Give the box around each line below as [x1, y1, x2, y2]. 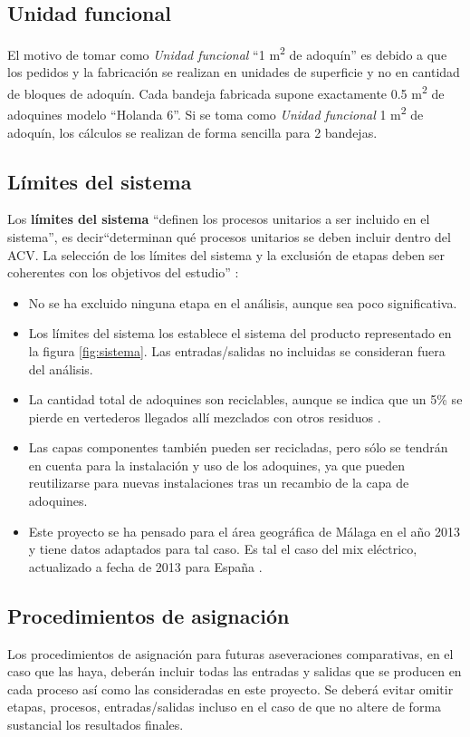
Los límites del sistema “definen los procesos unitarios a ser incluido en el [7, 209, 430, 228]
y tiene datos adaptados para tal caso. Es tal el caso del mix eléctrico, [28, 539, 417, 558]
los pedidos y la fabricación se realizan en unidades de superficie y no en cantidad [7, 63, 460, 82]
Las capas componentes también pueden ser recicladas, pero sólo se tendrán [28, 438, 448, 457]
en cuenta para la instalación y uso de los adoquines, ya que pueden [28, 455, 406, 474]
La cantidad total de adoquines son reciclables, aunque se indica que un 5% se [28, 390, 463, 409]
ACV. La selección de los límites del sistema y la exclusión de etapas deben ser [7, 245, 445, 264]
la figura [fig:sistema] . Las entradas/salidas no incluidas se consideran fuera [28, 341, 446, 360]
